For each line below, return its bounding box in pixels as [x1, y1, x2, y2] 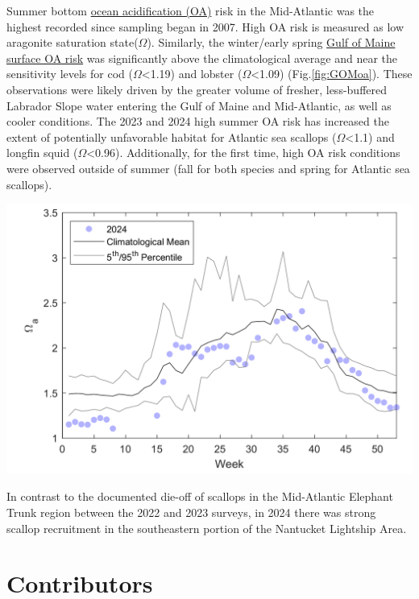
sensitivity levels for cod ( [6, 65, 133, 82]
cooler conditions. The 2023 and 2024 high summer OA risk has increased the [6, 113, 389, 130]
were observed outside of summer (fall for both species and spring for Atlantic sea [6, 159, 410, 176]
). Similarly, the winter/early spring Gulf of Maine [147, 34, 396, 51]
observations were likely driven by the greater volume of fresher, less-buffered [6, 81, 387, 97]
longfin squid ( [6, 144, 78, 161]
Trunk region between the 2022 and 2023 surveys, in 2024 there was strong [6, 503, 376, 520]
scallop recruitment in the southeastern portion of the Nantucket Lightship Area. [6, 519, 407, 536]
